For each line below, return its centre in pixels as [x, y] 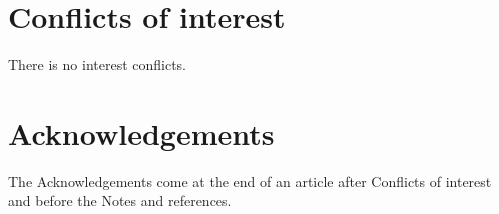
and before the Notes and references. [120, 200]
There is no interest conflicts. [97, 64]
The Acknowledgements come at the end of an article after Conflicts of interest [250, 180]
